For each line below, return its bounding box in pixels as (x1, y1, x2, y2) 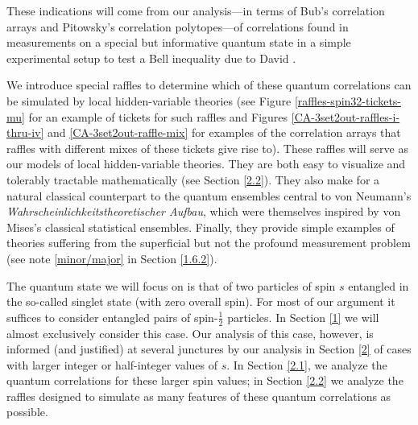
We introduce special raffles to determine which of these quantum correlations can (6, 76, 412, 93)
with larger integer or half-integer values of (6, 356, 217, 373)
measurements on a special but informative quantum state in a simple (6, 34, 351, 51)
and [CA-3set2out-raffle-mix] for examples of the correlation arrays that (48, 124, 401, 141)
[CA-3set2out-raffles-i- (291, 108, 400, 125)
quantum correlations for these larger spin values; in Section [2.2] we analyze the (6, 372, 404, 389)
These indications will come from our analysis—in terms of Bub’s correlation (6, 2, 385, 19)
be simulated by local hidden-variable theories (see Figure (6, 92, 292, 109)
